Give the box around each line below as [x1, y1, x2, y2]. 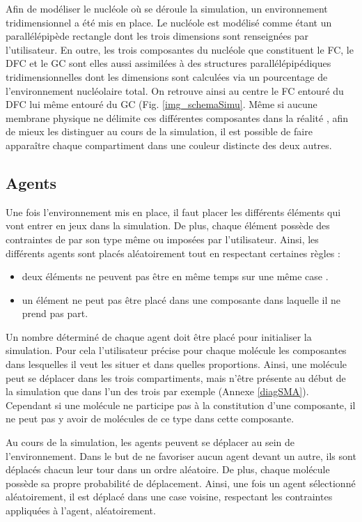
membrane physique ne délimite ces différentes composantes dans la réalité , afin [6, 110, 349, 125]
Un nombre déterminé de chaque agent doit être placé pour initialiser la [6, 329, 312, 344]
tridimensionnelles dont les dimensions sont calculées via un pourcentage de [6, 69, 328, 84]
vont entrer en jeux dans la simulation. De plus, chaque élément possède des [6, 218, 330, 233]
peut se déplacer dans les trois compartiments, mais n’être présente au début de [6, 370, 346, 385]
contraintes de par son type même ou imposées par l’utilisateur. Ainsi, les [6, 231, 319, 246]
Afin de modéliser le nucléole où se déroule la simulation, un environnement [6, 1, 328, 15]
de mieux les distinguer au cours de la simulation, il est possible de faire [6, 124, 313, 139]
